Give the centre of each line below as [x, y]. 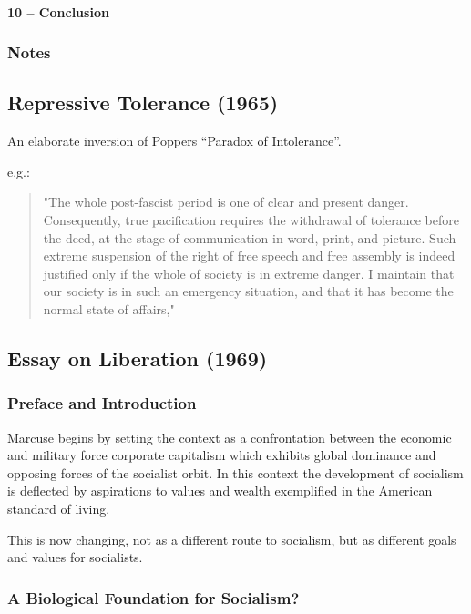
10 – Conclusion [58, 11]
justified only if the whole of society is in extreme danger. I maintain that [249, 273]
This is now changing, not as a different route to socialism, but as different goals [232, 539]
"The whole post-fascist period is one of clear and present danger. [226, 202]
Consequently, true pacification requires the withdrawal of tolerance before [251, 220]
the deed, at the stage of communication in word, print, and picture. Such [250, 237]
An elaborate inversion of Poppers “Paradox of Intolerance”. [174, 141]
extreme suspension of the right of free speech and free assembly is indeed [249, 256]
